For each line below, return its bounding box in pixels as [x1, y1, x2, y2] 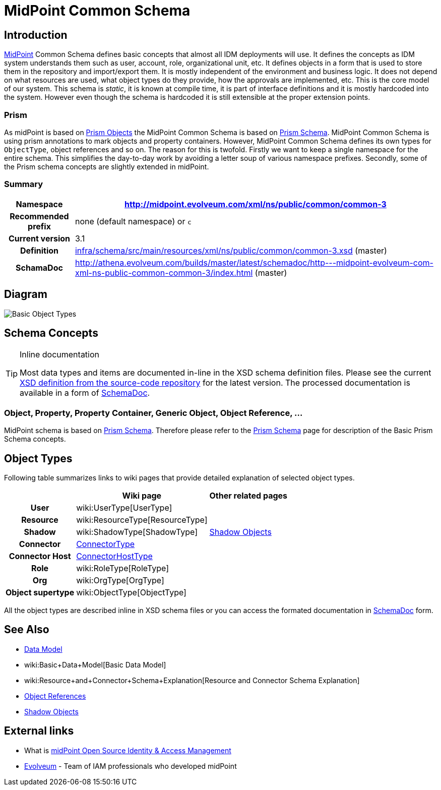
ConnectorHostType [76, 551, 153, 561]
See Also [4, 623, 49, 636]
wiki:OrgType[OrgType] [76, 575, 164, 585]
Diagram [4, 288, 47, 301]
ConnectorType [76, 538, 135, 549]
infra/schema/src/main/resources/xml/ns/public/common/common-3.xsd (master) [75, 245, 387, 256]
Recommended [10, 211, 69, 221]
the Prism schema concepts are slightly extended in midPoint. [4, 162, 209, 171]
